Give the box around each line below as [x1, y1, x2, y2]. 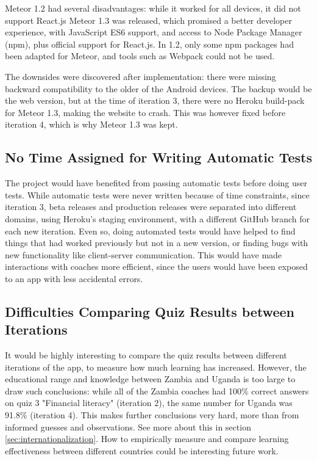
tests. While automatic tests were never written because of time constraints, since [5, 188, 310, 201]
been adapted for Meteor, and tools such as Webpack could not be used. [5, 49, 275, 62]
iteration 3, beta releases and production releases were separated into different [5, 200, 297, 213]
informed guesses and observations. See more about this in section [5, 420, 251, 433]
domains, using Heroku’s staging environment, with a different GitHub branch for [5, 212, 310, 225]
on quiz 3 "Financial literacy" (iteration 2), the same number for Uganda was [5, 396, 293, 409]
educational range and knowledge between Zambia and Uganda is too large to [5, 372, 296, 385]
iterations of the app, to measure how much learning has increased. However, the [5, 360, 307, 373]
